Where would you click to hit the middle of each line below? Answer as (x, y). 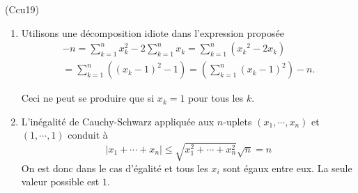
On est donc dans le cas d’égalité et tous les (115, 168)
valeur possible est (60, 182)
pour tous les (216, 98)
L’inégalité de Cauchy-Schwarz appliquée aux (118, 121)
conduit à (88, 135)
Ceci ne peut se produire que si (88, 98)
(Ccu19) (22, 9)
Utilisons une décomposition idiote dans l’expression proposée (153, 32)
